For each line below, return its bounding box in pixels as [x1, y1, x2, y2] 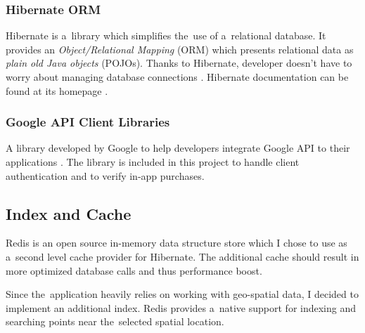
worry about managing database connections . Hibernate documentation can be [6, 70, 349, 84]
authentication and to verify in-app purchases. [6, 168, 205, 183]
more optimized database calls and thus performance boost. [6, 263, 262, 277]
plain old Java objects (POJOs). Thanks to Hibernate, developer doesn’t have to [6, 55, 352, 70]
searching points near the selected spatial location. [6, 314, 224, 329]
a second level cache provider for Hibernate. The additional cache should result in [6, 249, 359, 263]
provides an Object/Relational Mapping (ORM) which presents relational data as [6, 41, 354, 56]
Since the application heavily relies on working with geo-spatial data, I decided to [6, 287, 359, 301]
